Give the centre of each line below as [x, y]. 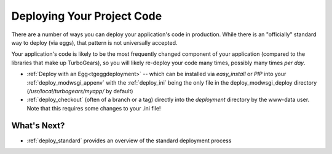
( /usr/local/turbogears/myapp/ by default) [80, 91]
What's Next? [38, 126]
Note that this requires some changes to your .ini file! [94, 108]
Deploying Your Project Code [87, 16]
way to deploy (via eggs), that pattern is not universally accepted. [94, 42]
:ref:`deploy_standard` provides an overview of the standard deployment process [129, 141]
